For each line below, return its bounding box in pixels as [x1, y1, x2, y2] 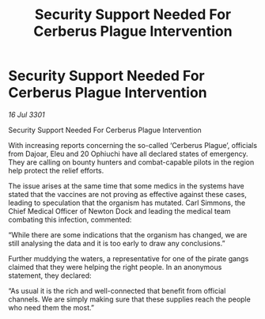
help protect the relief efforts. [8, 165, 104, 175]
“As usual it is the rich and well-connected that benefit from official [8, 286, 226, 295]
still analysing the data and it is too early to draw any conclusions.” [8, 238, 225, 248]
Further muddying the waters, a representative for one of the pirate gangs [8, 253, 249, 263]
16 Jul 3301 [8, 109, 45, 120]
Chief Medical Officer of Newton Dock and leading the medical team [8, 206, 231, 215]
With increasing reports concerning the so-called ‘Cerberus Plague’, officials [8, 140, 258, 150]
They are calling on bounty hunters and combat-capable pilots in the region [8, 157, 255, 167]
